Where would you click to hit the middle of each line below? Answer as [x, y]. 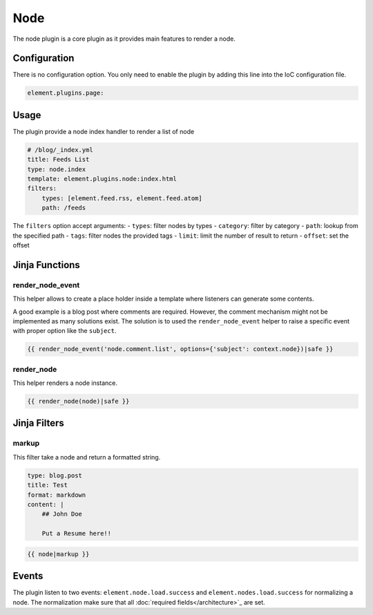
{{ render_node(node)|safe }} [78, 401]
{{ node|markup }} [58, 554]
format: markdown [57, 495]
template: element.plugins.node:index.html [102, 179]
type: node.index [57, 169]
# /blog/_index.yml [60, 150]
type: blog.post [55, 475]
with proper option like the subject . [65, 331]
